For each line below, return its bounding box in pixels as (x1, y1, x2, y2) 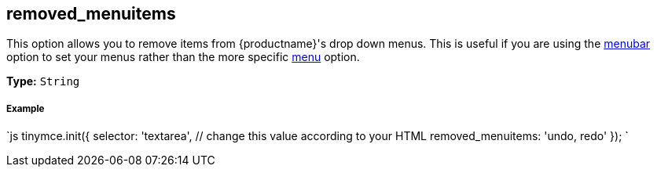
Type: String (6, 74, 80, 88)
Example (6, 103, 45, 114)
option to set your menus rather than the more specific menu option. (6, 50, 360, 64)
